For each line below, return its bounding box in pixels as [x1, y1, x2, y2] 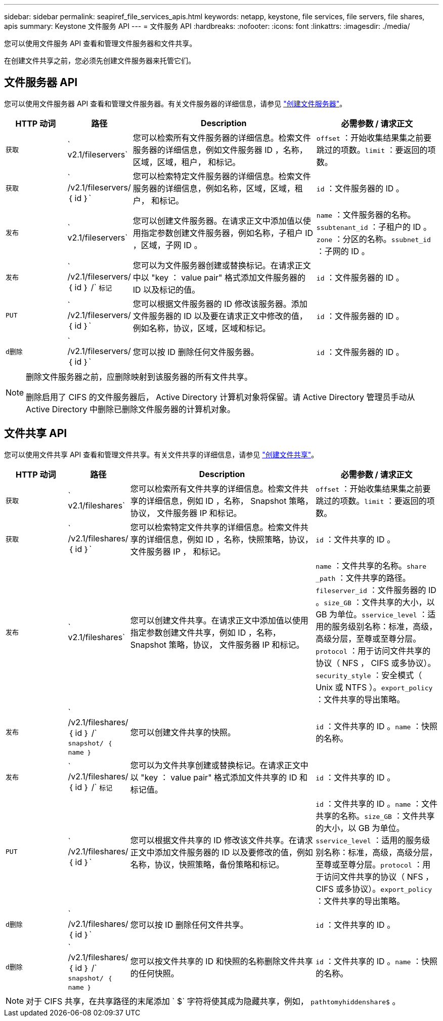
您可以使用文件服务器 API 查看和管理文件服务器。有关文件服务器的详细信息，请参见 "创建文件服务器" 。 [4, 99, 347, 108]
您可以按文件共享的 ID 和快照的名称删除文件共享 [130, 956, 313, 966]
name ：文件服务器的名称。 [316, 209, 416, 220]
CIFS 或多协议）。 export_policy [316, 883, 432, 894]
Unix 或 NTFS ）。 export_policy [316, 682, 433, 692]
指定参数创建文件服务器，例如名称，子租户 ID [141, 227, 314, 238]
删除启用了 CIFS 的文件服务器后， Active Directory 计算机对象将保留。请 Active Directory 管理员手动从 [26, 391, 415, 402]
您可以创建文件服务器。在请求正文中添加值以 [132, 215, 303, 226]
